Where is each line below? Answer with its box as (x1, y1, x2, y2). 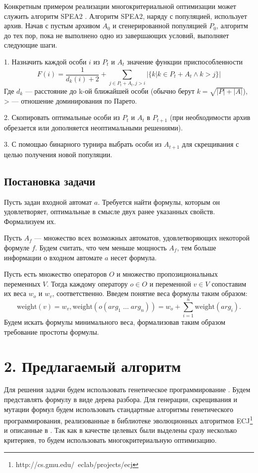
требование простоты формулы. (4, 326, 99, 337)
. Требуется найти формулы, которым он (98, 196, 220, 207)
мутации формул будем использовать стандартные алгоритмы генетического (4, 404, 233, 414)
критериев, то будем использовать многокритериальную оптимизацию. (4, 435, 217, 445)
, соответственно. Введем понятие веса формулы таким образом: (52, 288, 248, 298)
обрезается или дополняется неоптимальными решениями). (4, 122, 183, 132)
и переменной (149, 278, 192, 289)
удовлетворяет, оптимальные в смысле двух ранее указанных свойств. (4, 206, 215, 217)
